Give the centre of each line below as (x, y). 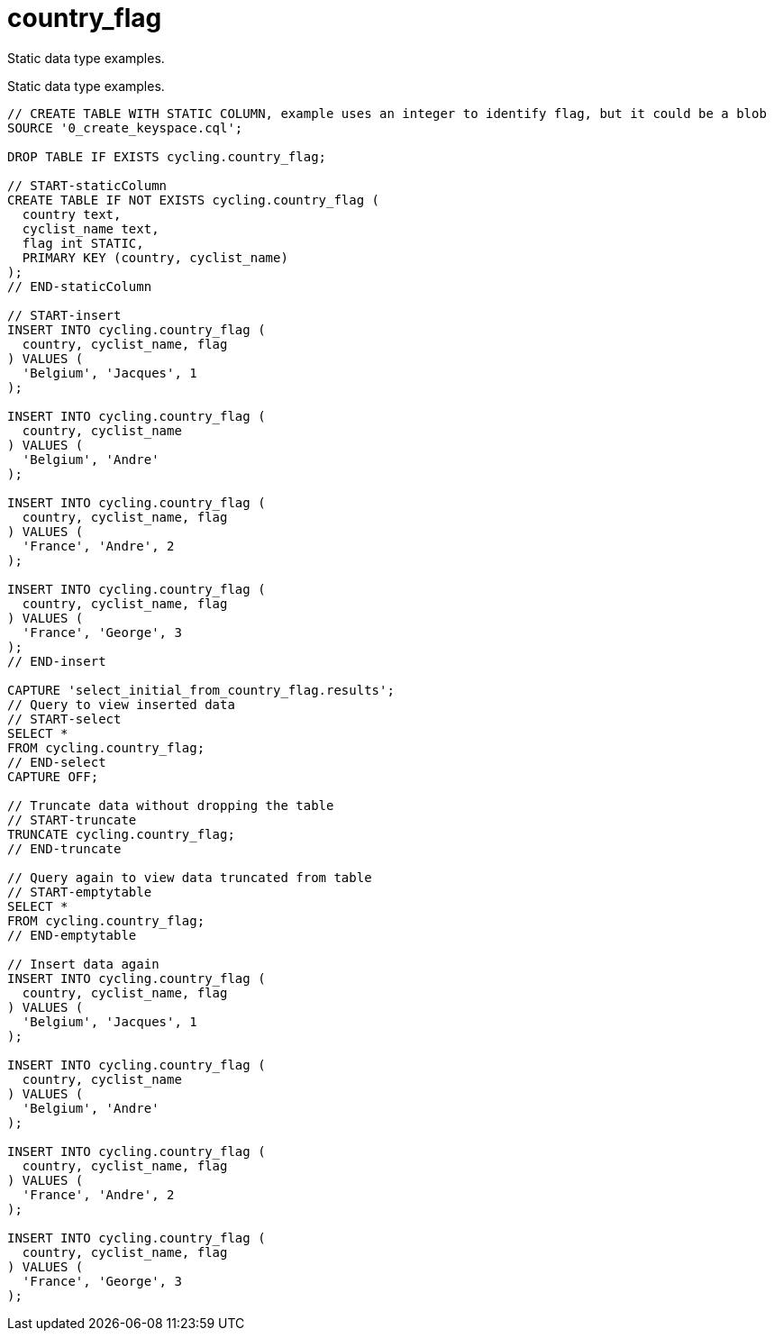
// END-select (57, 762)
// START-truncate (72, 819)
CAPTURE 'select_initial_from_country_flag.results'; (201, 690)
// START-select (64, 719)
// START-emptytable (80, 892)
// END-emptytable (72, 935)
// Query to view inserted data (121, 704)
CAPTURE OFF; (53, 776)
